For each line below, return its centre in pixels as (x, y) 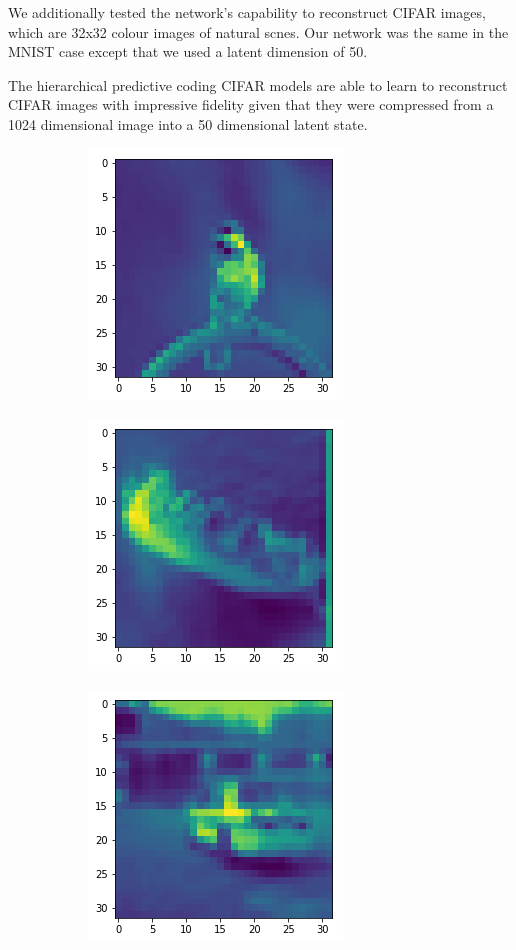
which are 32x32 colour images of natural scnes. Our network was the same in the (258, 31)
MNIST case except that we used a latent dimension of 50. (188, 51)
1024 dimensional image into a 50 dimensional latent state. (188, 123)
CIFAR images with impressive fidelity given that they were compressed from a (251, 104)
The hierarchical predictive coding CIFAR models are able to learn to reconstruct (258, 84)
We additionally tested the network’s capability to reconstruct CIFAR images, (247, 12)
